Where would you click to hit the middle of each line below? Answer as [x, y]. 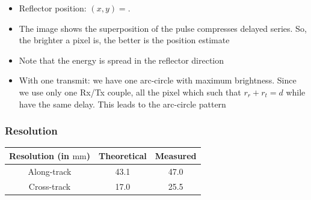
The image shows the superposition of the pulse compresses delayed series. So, [163, 28]
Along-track [50, 171]
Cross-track [50, 186]
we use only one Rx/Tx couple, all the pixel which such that [130, 92]
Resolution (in [39, 155]
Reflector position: [53, 8]
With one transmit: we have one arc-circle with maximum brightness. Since [158, 80]
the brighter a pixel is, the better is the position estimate [124, 40]
